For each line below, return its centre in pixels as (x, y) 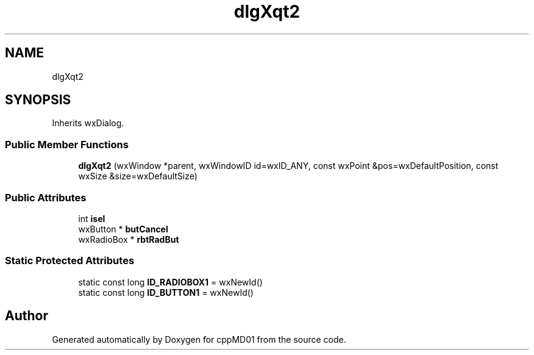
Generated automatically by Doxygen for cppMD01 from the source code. (199, 339)
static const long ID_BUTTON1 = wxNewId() (166, 292)
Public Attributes (46, 197)
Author (27, 316)
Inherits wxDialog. (88, 123)
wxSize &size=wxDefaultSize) (138, 176)
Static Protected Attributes (70, 261)
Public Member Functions (67, 144)
